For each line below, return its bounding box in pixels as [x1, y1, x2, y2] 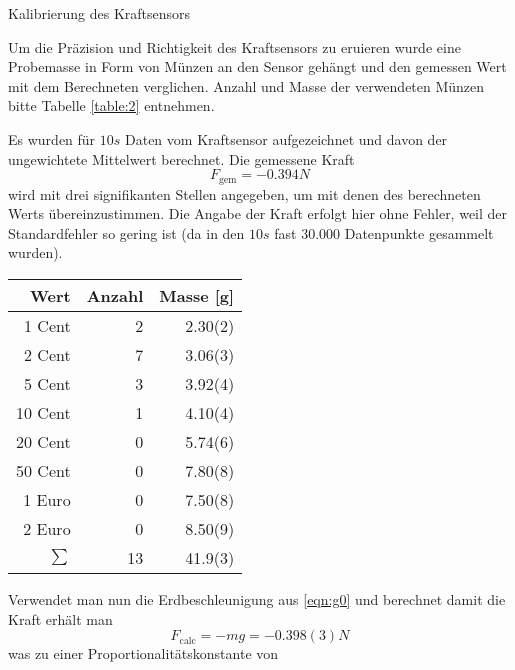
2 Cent [24, 342, 71, 366]
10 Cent [16, 400, 71, 424]
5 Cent [24, 371, 71, 395]
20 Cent [16, 429, 71, 453]
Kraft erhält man [8, 608, 113, 629]
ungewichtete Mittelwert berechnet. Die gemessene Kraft [8, 148, 355, 169]
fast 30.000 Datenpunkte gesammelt [274, 222, 494, 243]
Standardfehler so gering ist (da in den [8, 222, 245, 243]
